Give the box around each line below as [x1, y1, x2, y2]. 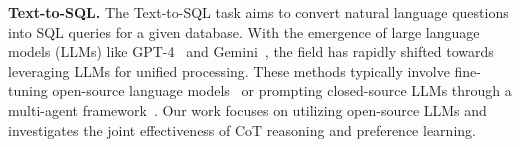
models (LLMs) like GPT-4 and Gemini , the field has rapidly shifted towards [8, 41, 494, 62]
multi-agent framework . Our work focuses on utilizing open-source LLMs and [8, 99, 487, 120]
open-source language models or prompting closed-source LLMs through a [52, 80, 512, 101]
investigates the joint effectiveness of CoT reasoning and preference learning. [8, 119, 476, 140]
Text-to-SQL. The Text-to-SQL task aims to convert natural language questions [8, 2, 509, 22]
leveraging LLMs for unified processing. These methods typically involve [8, 60, 450, 81]
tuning [8, 80, 48, 101]
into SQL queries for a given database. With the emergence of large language [8, 21, 480, 42]
